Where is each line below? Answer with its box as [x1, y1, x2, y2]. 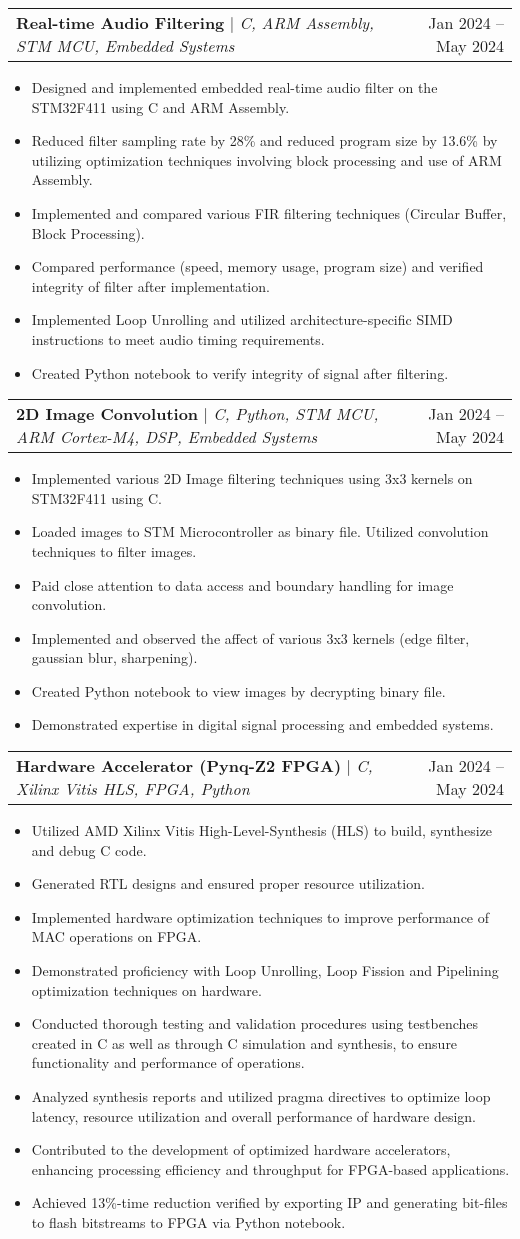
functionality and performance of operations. [31, 1052, 305, 1073]
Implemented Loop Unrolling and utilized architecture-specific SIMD [31, 309, 453, 330]
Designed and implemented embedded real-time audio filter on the [31, 77, 438, 97]
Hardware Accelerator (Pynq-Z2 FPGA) [16, 754, 342, 778]
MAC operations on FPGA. [31, 926, 202, 947]
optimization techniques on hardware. [31, 979, 262, 1000]
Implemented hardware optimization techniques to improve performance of [31, 906, 490, 927]
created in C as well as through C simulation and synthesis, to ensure [31, 1032, 458, 1053]
